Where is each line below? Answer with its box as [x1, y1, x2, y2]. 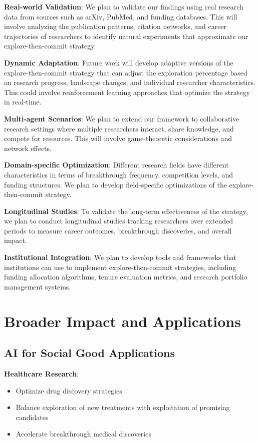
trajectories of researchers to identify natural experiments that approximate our [4, 30, 248, 41]
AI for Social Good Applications [4, 345, 175, 360]
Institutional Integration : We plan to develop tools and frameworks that [4, 252, 236, 262]
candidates [16, 411, 49, 422]
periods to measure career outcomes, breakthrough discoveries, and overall [4, 225, 232, 235]
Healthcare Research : [4, 368, 79, 379]
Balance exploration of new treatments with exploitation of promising [16, 402, 230, 412]
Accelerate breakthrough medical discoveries [16, 428, 151, 439]
